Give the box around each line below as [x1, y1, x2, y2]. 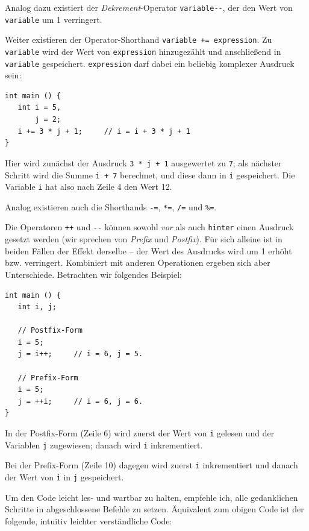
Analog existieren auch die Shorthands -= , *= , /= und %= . [5, 200, 217, 213]
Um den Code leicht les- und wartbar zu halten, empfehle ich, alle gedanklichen [5, 491, 298, 503]
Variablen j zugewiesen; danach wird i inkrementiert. [5, 438, 203, 451]
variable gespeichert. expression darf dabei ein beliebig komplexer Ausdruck [5, 57, 295, 69]
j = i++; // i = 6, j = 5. [17, 350, 143, 359]
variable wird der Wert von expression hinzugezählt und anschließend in [5, 45, 281, 57]
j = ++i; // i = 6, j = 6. [17, 397, 143, 406]
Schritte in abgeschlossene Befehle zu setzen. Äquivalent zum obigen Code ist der [5, 503, 304, 515]
